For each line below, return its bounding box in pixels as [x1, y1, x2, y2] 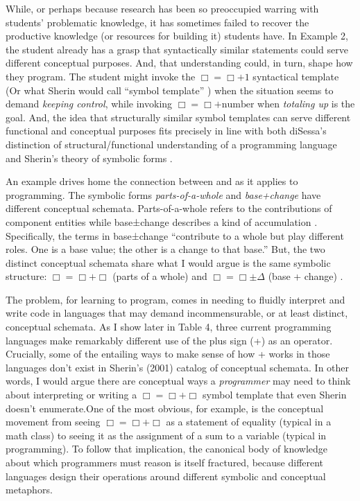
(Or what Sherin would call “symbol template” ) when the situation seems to [6, 82, 334, 97]
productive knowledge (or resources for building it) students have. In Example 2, [6, 28, 348, 43]
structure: [6, 269, 47, 283]
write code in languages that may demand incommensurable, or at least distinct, [6, 306, 348, 320]
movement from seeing [6, 414, 101, 429]
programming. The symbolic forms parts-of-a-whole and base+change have [6, 187, 321, 202]
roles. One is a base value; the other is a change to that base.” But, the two [6, 242, 325, 256]
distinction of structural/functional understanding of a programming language [6, 137, 337, 151]
